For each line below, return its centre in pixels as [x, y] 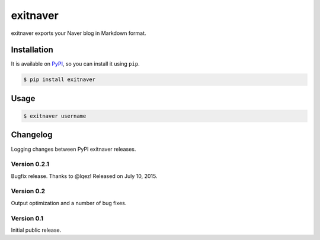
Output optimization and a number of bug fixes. [69, 203]
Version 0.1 [27, 218]
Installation [32, 50]
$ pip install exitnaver [60, 80]
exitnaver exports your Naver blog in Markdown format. [79, 33]
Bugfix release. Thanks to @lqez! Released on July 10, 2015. [84, 176]
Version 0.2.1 [30, 164]
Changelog [32, 135]
